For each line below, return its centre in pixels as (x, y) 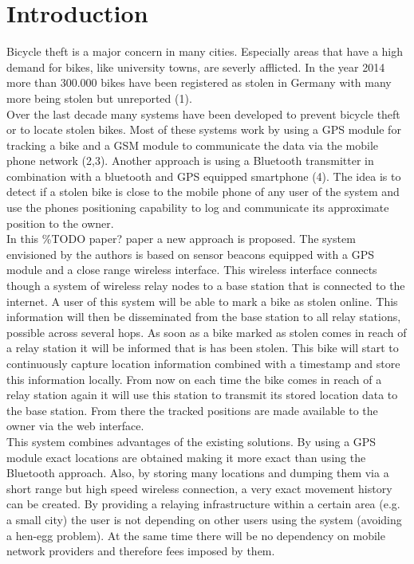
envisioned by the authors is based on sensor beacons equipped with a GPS (190, 254)
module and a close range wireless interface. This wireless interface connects (192, 270)
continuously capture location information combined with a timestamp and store (203, 363)
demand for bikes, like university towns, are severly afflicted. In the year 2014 (196, 67)
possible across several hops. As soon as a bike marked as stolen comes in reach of (207, 332)
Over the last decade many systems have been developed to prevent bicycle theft (203, 114)
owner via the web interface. (75, 426)
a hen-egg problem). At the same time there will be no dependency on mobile (196, 535)
